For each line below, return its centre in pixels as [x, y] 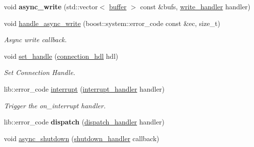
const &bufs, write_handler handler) [195, 6]
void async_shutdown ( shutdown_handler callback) [82, 138]
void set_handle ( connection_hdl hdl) [61, 56]
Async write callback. [35, 39]
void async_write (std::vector [51, 6]
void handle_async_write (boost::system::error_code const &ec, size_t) [112, 23]
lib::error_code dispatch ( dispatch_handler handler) [84, 122]
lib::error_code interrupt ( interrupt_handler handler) [84, 88]
